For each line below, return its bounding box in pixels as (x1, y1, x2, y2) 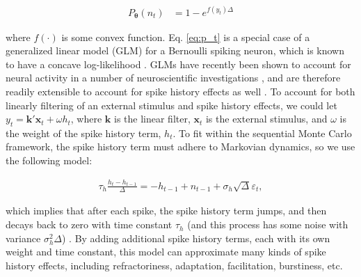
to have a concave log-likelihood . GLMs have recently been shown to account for (6, 56, 351, 71)
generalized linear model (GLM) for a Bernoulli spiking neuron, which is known (6, 43, 344, 58)
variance (6, 230, 41, 245)
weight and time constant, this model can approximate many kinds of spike (6, 244, 326, 259)
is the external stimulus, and (205, 111, 328, 126)
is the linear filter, (113, 111, 191, 126)
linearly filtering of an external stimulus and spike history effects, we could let (6, 97, 337, 112)
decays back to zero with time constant (6, 217, 173, 232)
